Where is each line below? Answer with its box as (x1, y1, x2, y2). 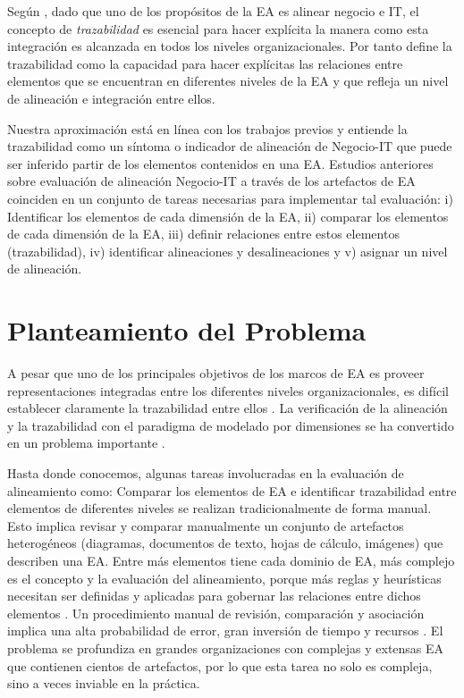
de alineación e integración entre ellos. (7, 88, 215, 107)
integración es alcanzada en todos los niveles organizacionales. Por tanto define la (7, 37, 452, 55)
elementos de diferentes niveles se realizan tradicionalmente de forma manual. (7, 499, 432, 517)
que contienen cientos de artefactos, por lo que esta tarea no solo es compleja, (7, 656, 433, 675)
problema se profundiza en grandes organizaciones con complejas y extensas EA (7, 638, 444, 657)
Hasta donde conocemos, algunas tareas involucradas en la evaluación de (7, 464, 404, 482)
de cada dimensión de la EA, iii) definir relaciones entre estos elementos (7, 224, 400, 243)
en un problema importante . (7, 433, 165, 452)
